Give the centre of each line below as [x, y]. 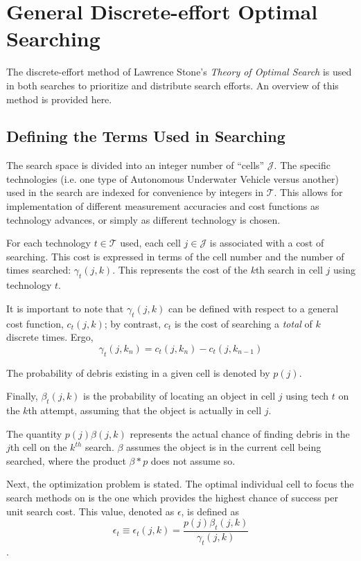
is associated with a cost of [267, 243]
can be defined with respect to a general [253, 308]
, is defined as [210, 511]
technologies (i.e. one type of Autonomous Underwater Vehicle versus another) [173, 178]
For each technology [49, 243]
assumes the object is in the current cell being [224, 447]
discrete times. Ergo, [50, 337]
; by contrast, [133, 323]
